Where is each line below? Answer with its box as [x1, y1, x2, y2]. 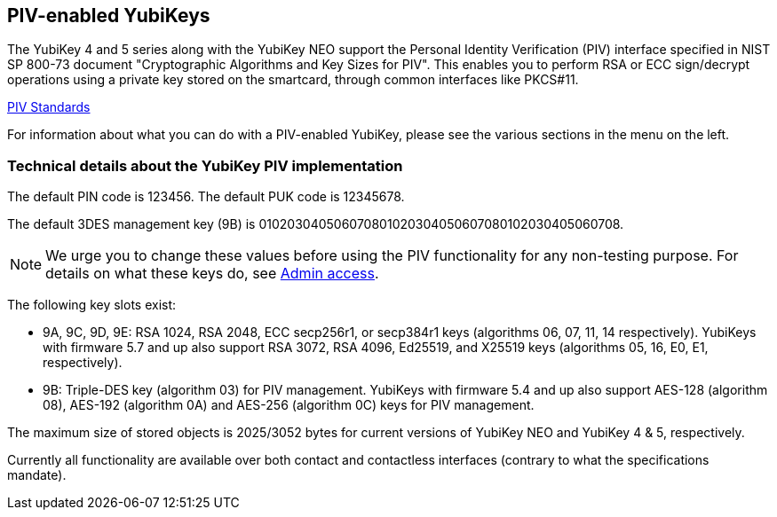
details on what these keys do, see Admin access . [45, 264, 379, 283]
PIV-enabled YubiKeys [7, 4, 210, 27]
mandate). [7, 467, 67, 483]
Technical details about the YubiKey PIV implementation [7, 156, 403, 175]
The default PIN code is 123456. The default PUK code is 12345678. [7, 189, 405, 205]
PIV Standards [7, 99, 91, 115]
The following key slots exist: [7, 297, 177, 313]
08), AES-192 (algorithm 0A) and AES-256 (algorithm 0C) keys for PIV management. [43, 397, 535, 413]
